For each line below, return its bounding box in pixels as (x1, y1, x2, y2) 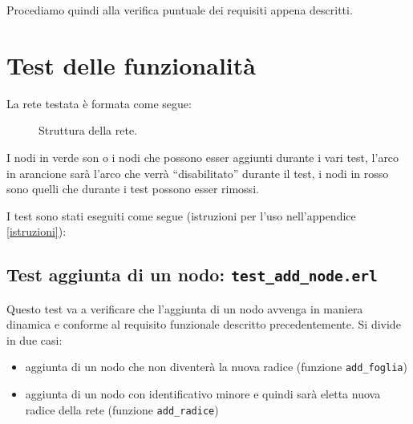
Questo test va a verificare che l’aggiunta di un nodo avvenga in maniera (6, 300, 363, 317)
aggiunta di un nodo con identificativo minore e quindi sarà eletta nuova (25, 386, 381, 402)
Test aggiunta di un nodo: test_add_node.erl (6, 262, 378, 287)
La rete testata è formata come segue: (6, 95, 192, 111)
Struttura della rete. (38, 122, 138, 139)
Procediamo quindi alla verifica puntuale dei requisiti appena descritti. (6, 2, 353, 18)
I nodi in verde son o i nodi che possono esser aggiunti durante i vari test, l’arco (6, 148, 399, 165)
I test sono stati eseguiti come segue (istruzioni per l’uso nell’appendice (6, 207, 356, 224)
